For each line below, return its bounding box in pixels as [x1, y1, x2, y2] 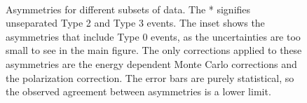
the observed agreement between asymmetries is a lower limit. [6, 84, 271, 99]
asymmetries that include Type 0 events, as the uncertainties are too [6, 29, 301, 43]
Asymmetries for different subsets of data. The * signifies [6, 1, 251, 16]
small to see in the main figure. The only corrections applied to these [6, 43, 302, 57]
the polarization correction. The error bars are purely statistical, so [6, 70, 294, 85]
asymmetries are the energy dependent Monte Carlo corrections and [6, 56, 297, 71]
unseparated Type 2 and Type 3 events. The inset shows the [6, 15, 265, 30]
